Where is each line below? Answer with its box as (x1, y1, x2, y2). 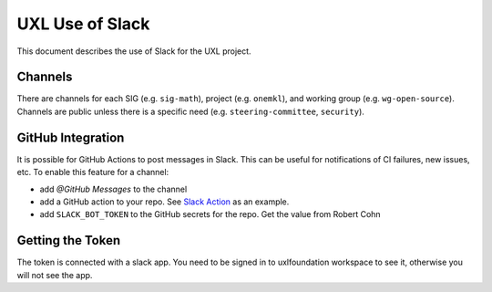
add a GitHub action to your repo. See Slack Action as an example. (39, 196, 290, 207)
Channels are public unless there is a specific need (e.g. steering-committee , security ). (16, 106, 364, 117)
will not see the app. (16, 269, 93, 280)
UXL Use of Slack (16, 14, 150, 34)
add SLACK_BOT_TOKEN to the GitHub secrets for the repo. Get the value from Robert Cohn (39, 209, 382, 220)
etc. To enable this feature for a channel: (16, 167, 169, 178)
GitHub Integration (16, 130, 125, 145)
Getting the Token (16, 233, 121, 248)
